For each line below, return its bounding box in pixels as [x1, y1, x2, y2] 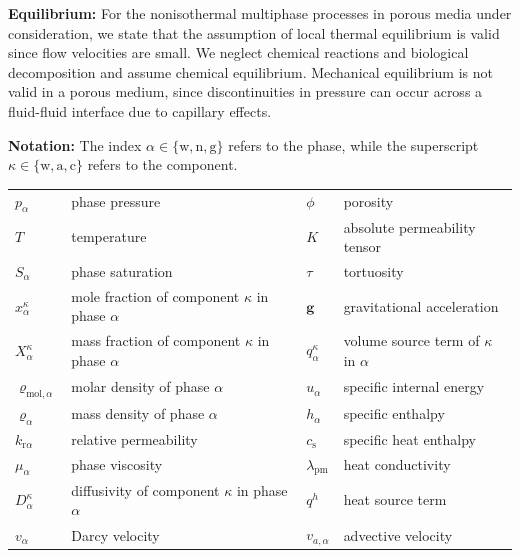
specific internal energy [343, 376, 485, 397]
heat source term [343, 489, 447, 510]
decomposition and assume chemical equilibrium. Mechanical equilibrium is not [8, 61, 493, 82]
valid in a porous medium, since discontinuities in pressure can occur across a [8, 81, 483, 102]
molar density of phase [71, 376, 210, 397]
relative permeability [71, 428, 198, 449]
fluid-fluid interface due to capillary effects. [8, 100, 272, 121]
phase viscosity [71, 454, 163, 475]
